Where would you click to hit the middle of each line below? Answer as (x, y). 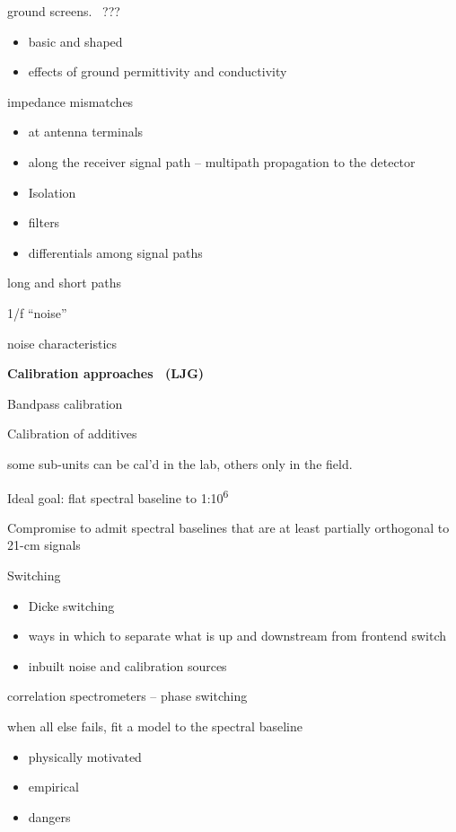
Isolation (52, 192)
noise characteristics (62, 343)
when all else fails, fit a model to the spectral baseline (155, 726)
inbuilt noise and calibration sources (127, 665)
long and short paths (64, 283)
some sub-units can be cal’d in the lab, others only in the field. (180, 463)
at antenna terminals (86, 132)
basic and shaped (75, 41)
